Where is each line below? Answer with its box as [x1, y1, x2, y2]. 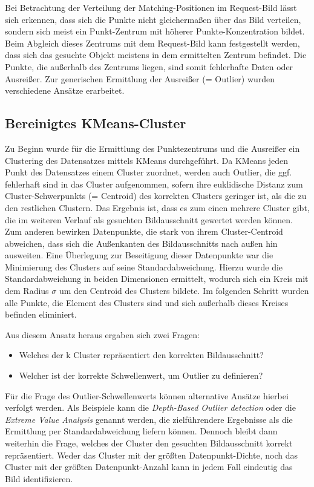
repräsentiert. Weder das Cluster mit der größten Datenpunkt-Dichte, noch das [5, 448, 298, 461]
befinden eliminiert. [5, 308, 77, 321]
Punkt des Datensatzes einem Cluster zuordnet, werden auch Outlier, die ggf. [5, 166, 292, 178]
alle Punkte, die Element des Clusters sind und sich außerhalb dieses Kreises [5, 296, 289, 309]
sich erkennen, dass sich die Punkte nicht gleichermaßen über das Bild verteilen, [5, 13, 301, 25]
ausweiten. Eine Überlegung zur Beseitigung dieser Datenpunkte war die [5, 249, 273, 261]
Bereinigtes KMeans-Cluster [5, 114, 186, 132]
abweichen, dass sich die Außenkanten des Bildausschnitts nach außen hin [5, 237, 278, 249]
